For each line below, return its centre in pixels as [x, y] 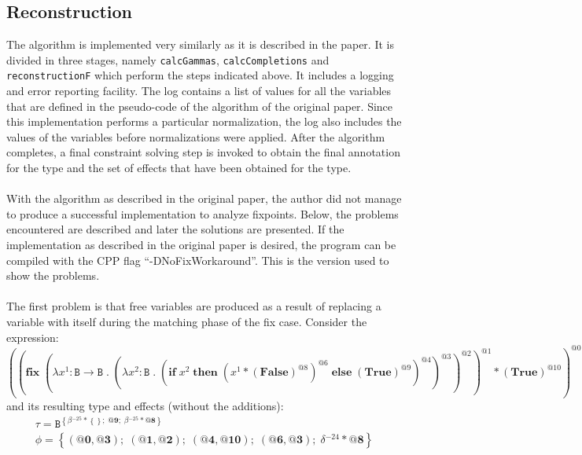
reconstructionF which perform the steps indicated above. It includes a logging [200, 75]
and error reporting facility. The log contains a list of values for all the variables [199, 91]
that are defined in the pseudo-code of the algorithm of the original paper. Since [200, 106]
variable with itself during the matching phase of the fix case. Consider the [187, 322]
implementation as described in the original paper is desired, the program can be [201, 245]
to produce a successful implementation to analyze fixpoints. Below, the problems [203, 213]
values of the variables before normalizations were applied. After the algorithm [196, 136]
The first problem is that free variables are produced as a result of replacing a [194, 306]
